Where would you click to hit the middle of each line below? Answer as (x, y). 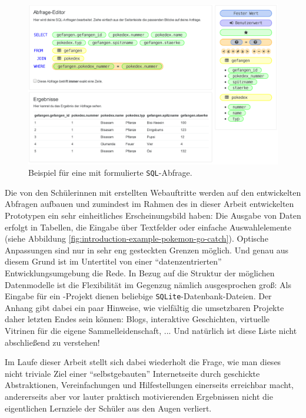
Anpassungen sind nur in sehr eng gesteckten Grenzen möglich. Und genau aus (147, 250)
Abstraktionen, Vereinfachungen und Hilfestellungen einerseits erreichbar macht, (149, 385)
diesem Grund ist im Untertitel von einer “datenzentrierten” (113, 261)
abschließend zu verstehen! (52, 342)
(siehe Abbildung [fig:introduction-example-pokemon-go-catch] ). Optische (137, 238)
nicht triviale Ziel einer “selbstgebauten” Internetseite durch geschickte (132, 373)
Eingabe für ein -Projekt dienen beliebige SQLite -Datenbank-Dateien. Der (138, 296)
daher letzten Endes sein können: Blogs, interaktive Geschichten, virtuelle (137, 319)
